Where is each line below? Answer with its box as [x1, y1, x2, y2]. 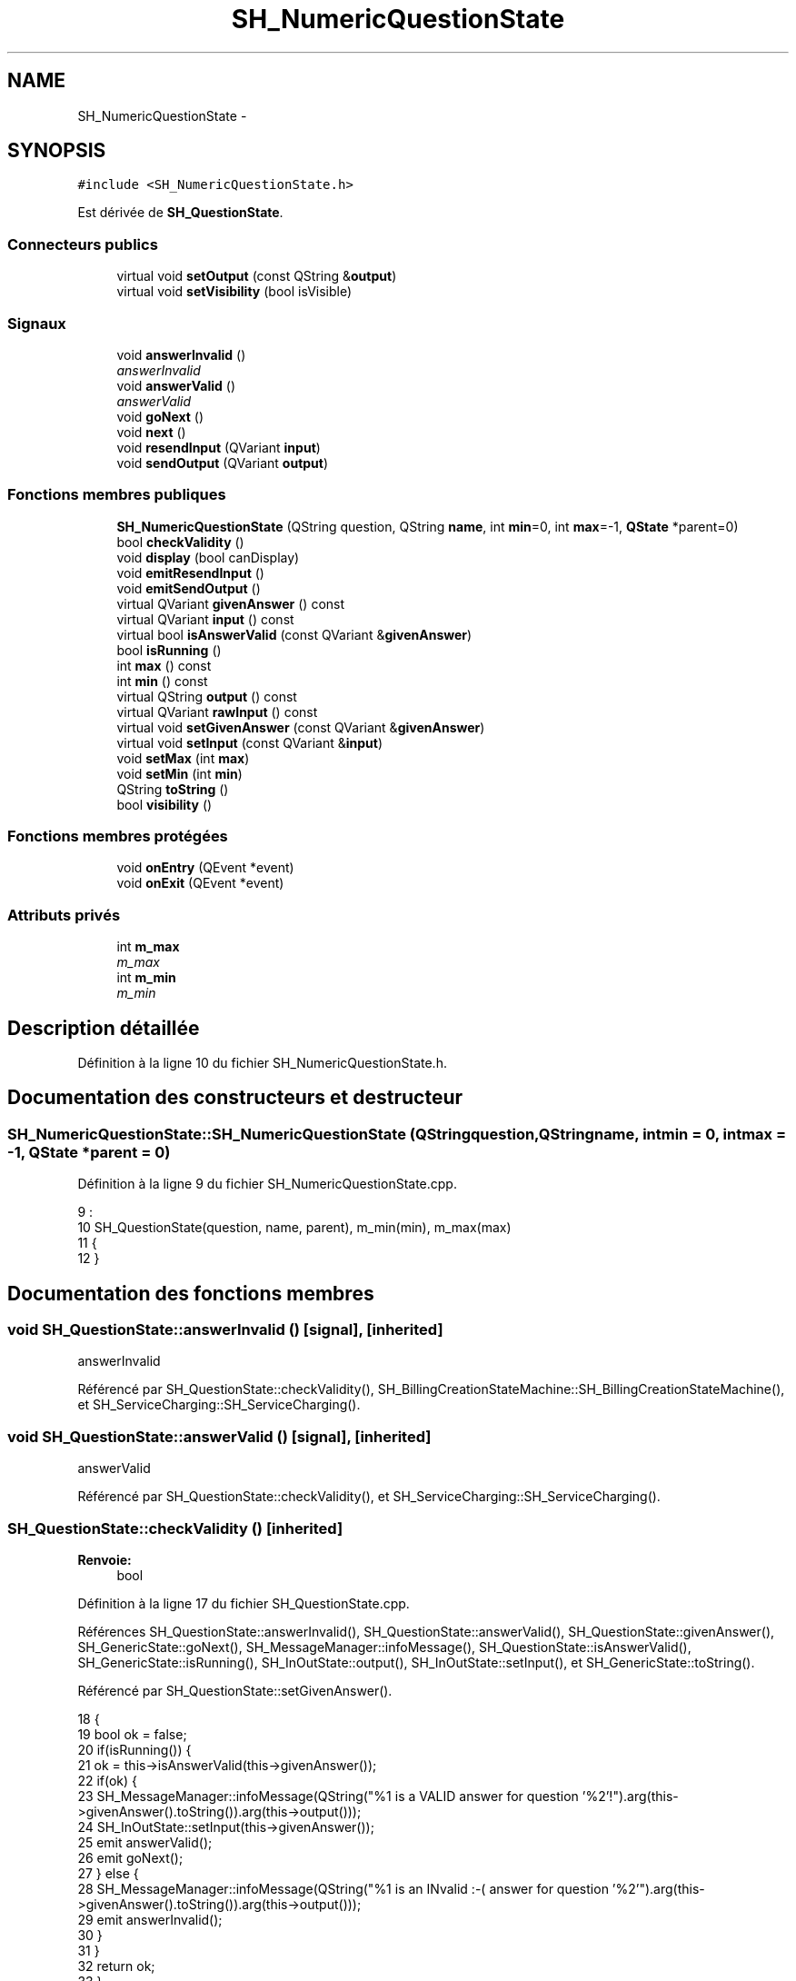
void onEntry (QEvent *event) [116, 860, 294, 876]
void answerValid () [116, 377, 236, 393]
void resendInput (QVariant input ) [116, 439, 321, 455]
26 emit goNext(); [77, 1849, 184, 1866]
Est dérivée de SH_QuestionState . [77, 204, 284, 221]
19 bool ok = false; [77, 1726, 187, 1742]
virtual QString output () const [116, 688, 297, 704]
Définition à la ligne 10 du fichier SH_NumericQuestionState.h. [77, 1055, 447, 1071]
